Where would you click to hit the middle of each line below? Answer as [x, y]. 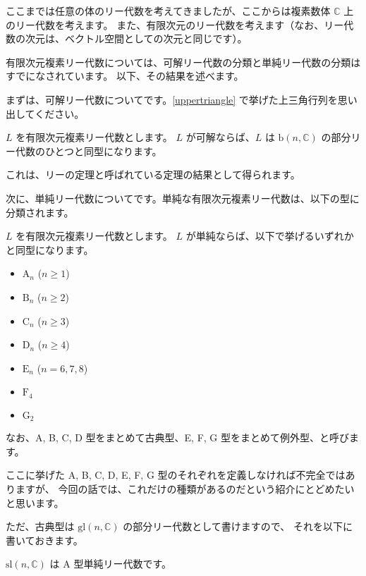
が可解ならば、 [220, 137]
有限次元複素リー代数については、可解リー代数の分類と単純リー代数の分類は [183, 62]
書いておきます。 [44, 540]
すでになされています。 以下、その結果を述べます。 [125, 76]
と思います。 [35, 502]
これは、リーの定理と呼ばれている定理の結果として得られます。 [153, 174]
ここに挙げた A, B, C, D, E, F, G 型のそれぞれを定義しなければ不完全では [176, 475]
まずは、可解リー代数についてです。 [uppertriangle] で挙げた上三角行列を [172, 99]
